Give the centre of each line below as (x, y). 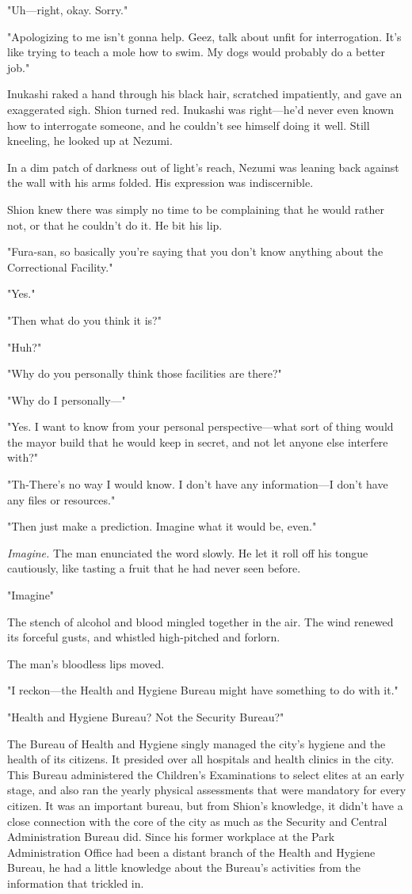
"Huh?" (25, 346)
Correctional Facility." (60, 266)
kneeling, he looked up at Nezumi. (90, 141)
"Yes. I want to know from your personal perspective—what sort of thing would (200, 426)
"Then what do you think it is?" (84, 320)
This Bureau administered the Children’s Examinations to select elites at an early (206, 774)
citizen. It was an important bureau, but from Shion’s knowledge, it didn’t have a (205, 805)
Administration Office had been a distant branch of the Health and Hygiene (191, 852)
